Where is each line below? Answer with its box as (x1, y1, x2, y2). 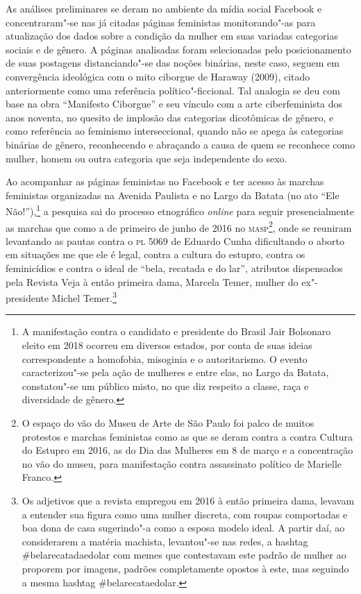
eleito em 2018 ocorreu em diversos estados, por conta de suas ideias (22, 338, 312, 353)
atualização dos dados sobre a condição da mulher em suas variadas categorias (6, 28, 338, 43)
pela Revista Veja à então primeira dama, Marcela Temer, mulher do (6, 274, 299, 289)
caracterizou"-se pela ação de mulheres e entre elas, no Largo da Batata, (22, 365, 329, 380)
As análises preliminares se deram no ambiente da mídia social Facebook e (6, 1, 322, 15)
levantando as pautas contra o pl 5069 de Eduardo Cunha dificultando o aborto (6, 233, 345, 248)
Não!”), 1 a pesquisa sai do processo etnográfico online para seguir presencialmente (6, 202, 354, 218)
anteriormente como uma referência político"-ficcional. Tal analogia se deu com (6, 83, 340, 97)
